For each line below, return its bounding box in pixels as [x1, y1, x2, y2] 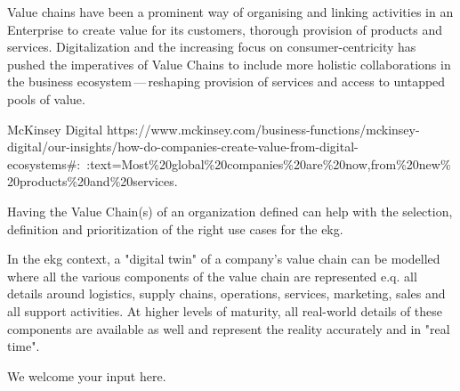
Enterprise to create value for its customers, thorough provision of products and [7, 20, 443, 38]
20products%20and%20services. [7, 172, 178, 191]
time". [7, 337, 40, 355]
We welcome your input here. [7, 366, 166, 385]
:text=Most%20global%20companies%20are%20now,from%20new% [86, 154, 451, 173]
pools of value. [7, 89, 85, 108]
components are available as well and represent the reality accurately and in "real [7, 319, 450, 338]
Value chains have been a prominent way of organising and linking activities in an [7, 3, 454, 20]
